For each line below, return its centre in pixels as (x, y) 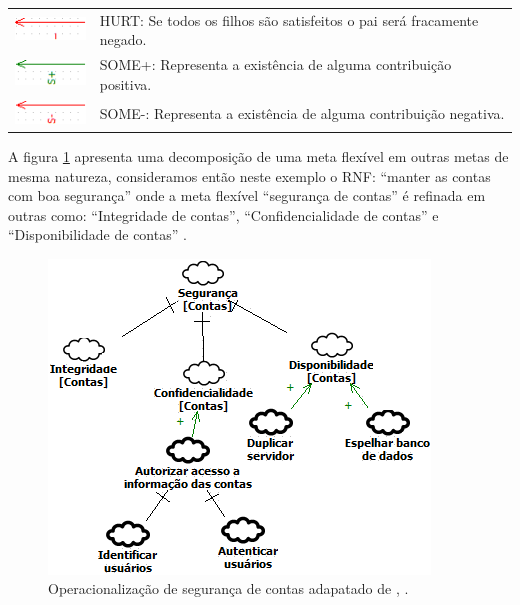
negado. (123, 39)
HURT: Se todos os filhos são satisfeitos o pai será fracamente (289, 19)
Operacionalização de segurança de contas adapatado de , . (228, 588)
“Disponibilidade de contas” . (97, 234)
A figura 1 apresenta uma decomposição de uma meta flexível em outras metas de (258, 155)
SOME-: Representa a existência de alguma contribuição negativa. (302, 113)
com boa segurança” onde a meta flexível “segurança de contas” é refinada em (247, 195)
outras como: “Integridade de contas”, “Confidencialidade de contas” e (223, 214)
